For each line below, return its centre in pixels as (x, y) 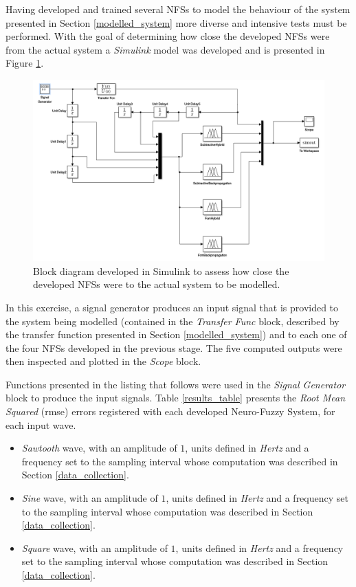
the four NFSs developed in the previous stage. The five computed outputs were (174, 347)
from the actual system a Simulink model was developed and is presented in (165, 49)
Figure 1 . (25, 63)
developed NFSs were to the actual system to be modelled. (157, 284)
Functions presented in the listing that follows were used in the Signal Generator (176, 384)
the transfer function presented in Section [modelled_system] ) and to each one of (176, 334)
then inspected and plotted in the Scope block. (103, 361)
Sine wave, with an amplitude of (90, 498)
